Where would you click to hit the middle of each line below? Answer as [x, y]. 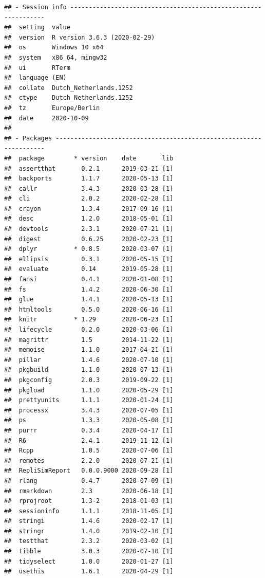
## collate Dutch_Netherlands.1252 [69, 88]
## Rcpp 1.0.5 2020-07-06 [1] [89, 451]
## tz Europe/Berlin [52, 108]
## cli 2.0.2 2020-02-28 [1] [89, 199]
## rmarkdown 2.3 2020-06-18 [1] [89, 491]
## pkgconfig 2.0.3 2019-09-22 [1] [89, 380]
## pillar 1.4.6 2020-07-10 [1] [89, 360]
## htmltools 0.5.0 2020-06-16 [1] [89, 309]
